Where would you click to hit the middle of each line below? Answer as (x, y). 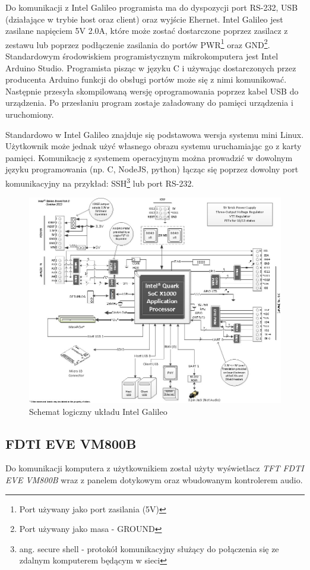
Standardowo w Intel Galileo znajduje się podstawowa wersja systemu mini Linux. (155, 134)
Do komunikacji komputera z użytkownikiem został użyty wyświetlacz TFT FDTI (155, 468)
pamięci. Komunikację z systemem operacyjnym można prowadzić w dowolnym (149, 157)
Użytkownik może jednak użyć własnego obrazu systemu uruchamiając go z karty (154, 146)
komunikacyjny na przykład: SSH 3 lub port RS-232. (100, 182)
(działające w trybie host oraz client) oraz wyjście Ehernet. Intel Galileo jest (144, 19)
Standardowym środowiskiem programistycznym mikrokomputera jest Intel (142, 56)
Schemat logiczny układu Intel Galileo (98, 411)
